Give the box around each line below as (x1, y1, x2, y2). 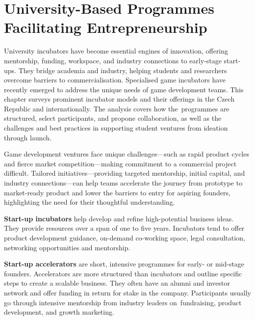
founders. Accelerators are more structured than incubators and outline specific (4, 268, 242, 278)
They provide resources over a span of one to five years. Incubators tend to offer (4, 223, 245, 233)
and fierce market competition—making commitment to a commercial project (4, 158, 237, 168)
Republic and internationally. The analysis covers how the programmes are (4, 103, 229, 113)
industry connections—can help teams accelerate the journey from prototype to (4, 178, 243, 188)
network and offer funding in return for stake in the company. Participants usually (4, 287, 251, 297)
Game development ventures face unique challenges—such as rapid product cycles (4, 149, 249, 159)
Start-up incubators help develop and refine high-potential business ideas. (4, 213, 234, 223)
